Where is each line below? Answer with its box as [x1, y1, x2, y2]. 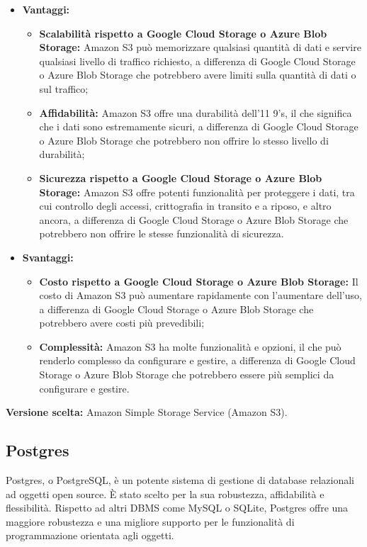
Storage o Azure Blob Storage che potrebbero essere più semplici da [39, 367, 334, 382]
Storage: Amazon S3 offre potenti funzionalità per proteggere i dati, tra [39, 184, 355, 199]
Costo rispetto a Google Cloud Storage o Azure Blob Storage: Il [39, 273, 358, 288]
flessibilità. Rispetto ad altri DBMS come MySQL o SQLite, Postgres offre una [6, 500, 349, 515]
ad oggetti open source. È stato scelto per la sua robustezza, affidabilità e [6, 486, 324, 501]
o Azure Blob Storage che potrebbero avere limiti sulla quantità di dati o [39, 67, 356, 82]
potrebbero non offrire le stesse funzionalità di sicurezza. [39, 226, 284, 241]
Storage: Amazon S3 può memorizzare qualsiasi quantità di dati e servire [39, 40, 361, 55]
